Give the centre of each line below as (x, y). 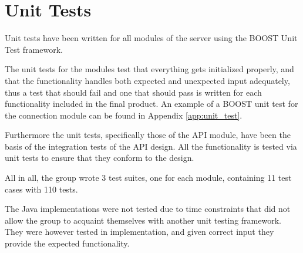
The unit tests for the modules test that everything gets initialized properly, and (149, 69)
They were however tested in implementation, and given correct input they (139, 232)
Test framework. (34, 49)
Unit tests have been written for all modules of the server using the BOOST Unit (151, 38)
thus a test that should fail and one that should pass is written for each (133, 92)
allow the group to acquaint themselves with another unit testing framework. (143, 220)
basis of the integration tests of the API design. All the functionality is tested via (151, 146)
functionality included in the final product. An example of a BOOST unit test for (151, 104)
